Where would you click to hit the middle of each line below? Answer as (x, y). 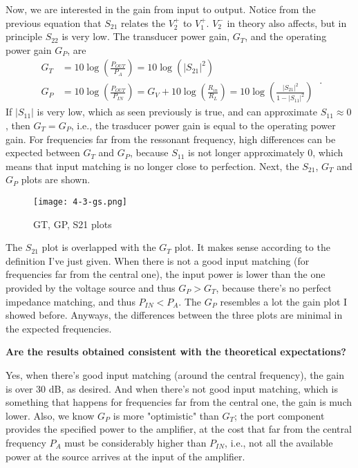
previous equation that (54, 22)
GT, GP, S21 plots (73, 224)
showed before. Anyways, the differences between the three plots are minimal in (174, 315)
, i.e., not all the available (279, 442)
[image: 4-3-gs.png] (81, 202)
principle (24, 36)
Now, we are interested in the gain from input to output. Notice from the (161, 9)
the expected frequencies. (59, 328)
